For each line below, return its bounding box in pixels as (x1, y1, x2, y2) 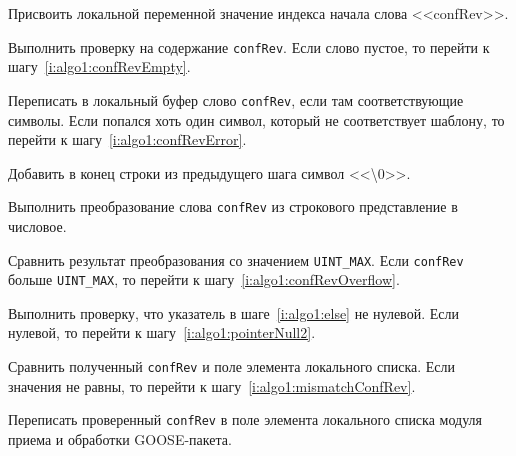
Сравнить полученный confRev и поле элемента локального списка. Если (8, 356, 456, 377)
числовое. (8, 215, 67, 236)
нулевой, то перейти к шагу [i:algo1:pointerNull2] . (8, 322, 316, 343)
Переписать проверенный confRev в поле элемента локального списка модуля (8, 409, 482, 430)
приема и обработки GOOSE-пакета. (8, 428, 232, 449)
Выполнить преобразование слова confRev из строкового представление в (8, 196, 458, 217)
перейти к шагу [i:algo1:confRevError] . (8, 129, 247, 150)
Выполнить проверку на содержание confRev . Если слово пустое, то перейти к (8, 36, 490, 57)
